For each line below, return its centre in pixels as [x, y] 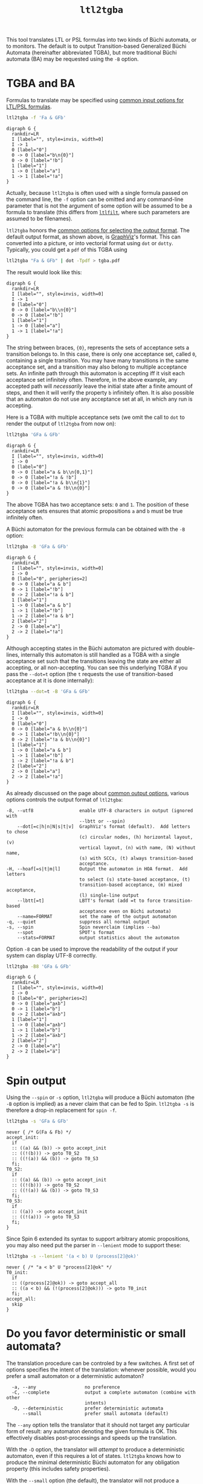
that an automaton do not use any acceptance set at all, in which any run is [99, 399]
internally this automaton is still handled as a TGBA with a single [100, 654]
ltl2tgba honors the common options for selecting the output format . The [98, 230]
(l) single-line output [109, 895]
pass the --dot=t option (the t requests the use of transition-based [90, 674]
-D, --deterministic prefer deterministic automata [88, 1408]
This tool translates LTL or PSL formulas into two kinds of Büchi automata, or [101, 40]
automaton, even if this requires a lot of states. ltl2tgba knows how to [94, 1456]
